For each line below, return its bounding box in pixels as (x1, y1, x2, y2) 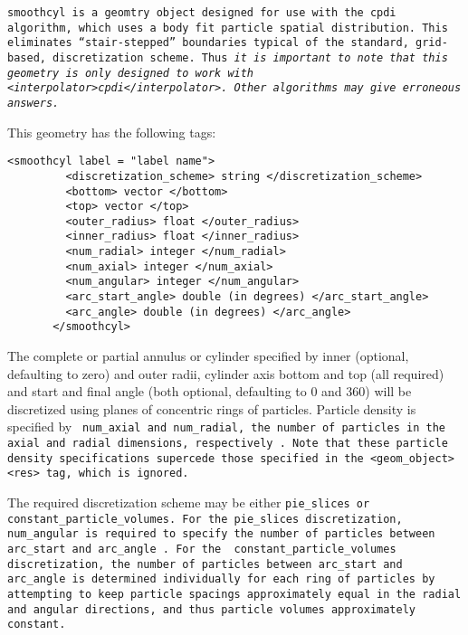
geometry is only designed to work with (7, 66, 254, 80)
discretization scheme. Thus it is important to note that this (53, 51, 448, 64)
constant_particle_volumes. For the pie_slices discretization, (7, 512, 403, 526)
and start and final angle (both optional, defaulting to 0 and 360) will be (7, 382, 412, 401)
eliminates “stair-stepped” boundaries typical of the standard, (7, 36, 409, 50)
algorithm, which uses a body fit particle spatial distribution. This (7, 21, 448, 34)
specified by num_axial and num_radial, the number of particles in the (7, 417, 445, 436)
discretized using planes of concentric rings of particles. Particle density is (7, 399, 416, 418)
